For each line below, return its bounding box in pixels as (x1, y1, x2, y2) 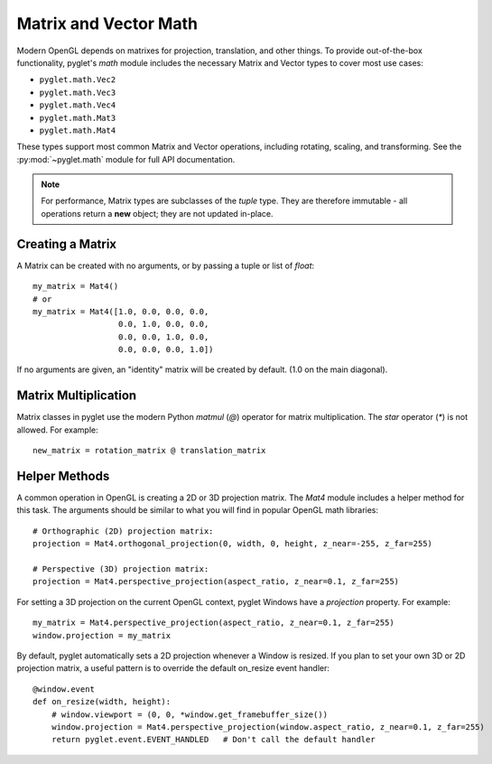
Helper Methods (16, 468, 110, 483)
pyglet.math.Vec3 (39, 87, 116, 98)
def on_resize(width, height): (32, 696, 172, 707)
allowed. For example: (16, 424, 98, 435)
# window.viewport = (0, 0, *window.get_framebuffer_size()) (51, 709, 329, 720)
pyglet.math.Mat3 (39, 113, 116, 123)
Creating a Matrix (16, 236, 117, 252)
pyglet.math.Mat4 (39, 125, 116, 135)
